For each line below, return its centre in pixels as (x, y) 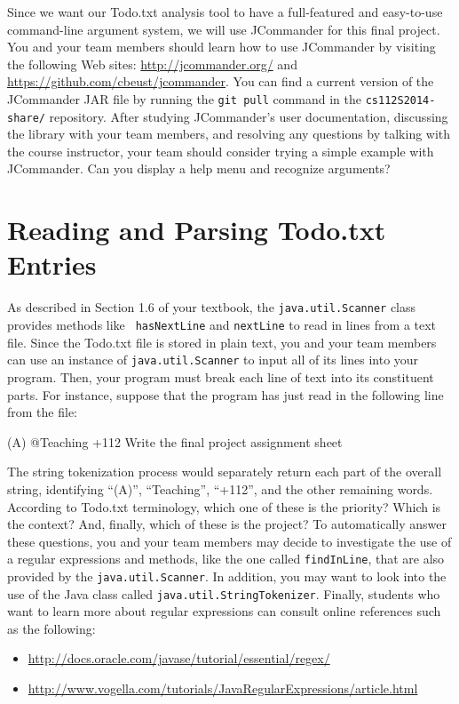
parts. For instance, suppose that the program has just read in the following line (226, 394)
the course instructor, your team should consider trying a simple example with (221, 151)
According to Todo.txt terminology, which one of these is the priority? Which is (224, 506)
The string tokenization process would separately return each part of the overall (225, 472)
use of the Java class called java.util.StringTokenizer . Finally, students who (224, 593)
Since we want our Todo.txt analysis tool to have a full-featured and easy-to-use (225, 12)
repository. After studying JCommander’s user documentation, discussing (249, 116)
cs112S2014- (400, 100)
